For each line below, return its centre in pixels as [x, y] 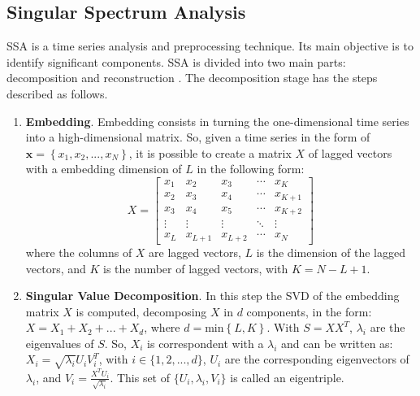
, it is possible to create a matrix [210, 152]
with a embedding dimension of [104, 169]
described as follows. [57, 93]
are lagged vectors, [195, 252]
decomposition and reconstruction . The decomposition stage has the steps [192, 78]
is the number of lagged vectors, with [196, 268]
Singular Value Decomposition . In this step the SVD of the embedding [212, 296]
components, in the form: [309, 311]
